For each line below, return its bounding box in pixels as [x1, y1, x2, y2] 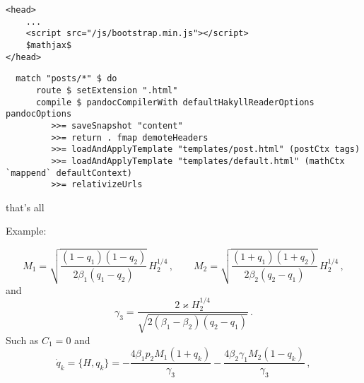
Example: [6, 223, 47, 238]
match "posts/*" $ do [16, 73, 117, 84]
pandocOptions [6, 109, 72, 119]
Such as [6, 332, 39, 347]
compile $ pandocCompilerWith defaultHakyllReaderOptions [35, 97, 315, 107]
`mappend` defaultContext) [6, 167, 132, 178]
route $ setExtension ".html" [35, 85, 178, 95]
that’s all [6, 199, 45, 214]
